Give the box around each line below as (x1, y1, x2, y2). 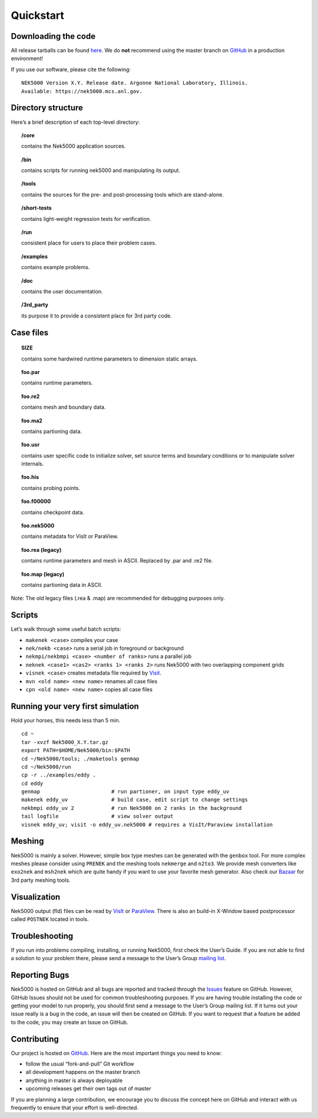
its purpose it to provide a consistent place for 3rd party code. (21, 312, 172, 319)
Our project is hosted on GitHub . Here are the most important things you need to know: (11, 1049, 222, 1057)
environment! (11, 55, 44, 62)
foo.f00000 (21, 498, 51, 505)
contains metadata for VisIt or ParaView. (21, 533, 119, 540)
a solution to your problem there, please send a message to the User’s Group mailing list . (11, 955, 226, 962)
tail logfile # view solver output (21, 813, 174, 820)
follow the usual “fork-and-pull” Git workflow (25, 1060, 135, 1067)
